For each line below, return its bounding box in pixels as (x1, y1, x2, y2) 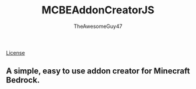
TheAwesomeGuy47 (73, 23, 123, 30)
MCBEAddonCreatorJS (41, 3, 155, 17)
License (6, 49, 25, 56)
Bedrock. (6, 75, 40, 85)
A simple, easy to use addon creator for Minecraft (6, 66, 190, 76)
